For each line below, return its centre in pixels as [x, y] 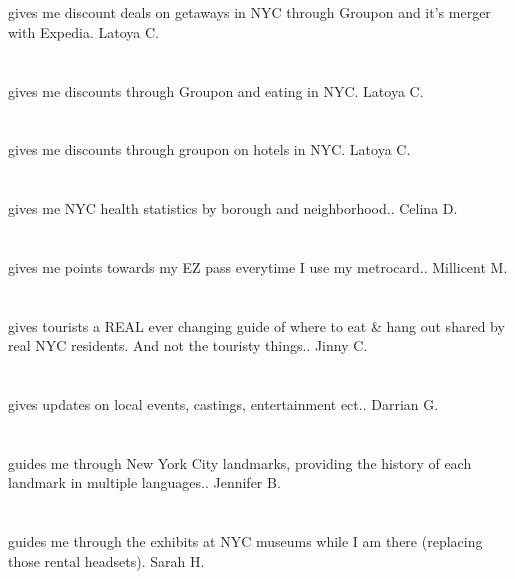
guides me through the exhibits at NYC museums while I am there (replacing [245, 541]
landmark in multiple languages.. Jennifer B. [144, 482]
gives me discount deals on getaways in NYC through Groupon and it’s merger [249, 12]
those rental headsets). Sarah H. [106, 560]
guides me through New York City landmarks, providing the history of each [240, 462]
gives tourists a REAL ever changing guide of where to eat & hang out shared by [256, 325]
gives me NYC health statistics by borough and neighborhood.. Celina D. [233, 208]
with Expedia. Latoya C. [83, 31]
